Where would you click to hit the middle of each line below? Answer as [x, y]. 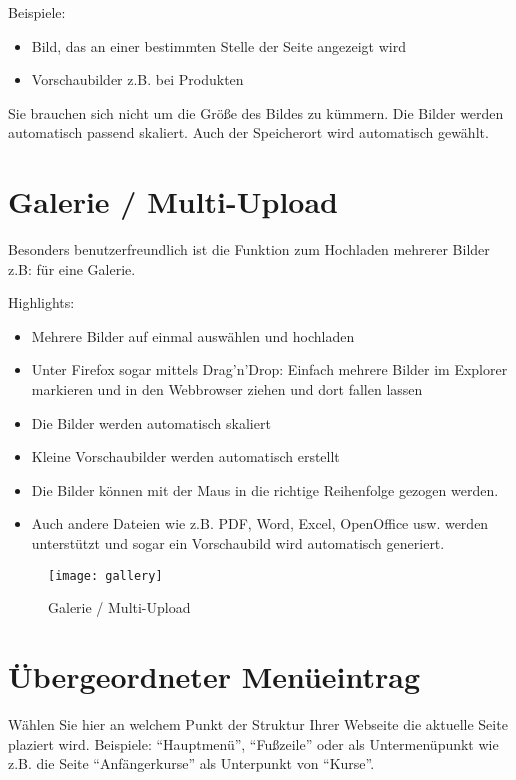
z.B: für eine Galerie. [72, 268]
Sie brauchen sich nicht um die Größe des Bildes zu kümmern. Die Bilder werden [256, 112]
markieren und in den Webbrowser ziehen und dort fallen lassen [227, 389]
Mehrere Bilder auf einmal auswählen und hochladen [193, 335]
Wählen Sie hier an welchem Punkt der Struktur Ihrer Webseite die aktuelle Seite [258, 724]
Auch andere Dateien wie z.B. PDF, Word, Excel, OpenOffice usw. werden [260, 523]
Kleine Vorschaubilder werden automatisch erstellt [185, 456]
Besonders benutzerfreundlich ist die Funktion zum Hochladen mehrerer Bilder [249, 249]
